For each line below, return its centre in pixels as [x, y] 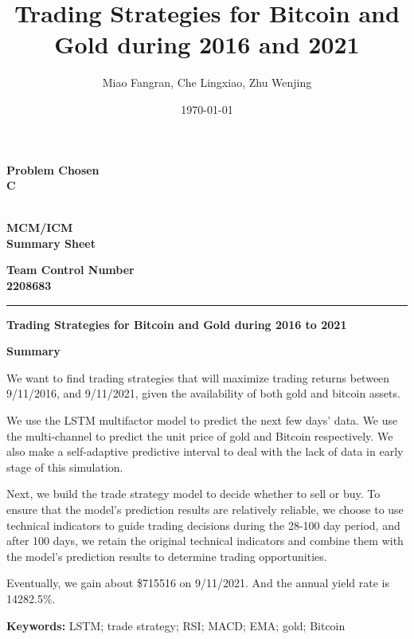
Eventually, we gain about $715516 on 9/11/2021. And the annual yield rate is [198, 583]
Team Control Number [70, 270]
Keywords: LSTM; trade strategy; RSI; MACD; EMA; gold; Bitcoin [176, 625]
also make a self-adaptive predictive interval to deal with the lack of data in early [205, 451]
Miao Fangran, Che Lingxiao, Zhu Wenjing [207, 82]
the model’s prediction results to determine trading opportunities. [167, 556]
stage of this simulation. [65, 467]
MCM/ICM [40, 227]
